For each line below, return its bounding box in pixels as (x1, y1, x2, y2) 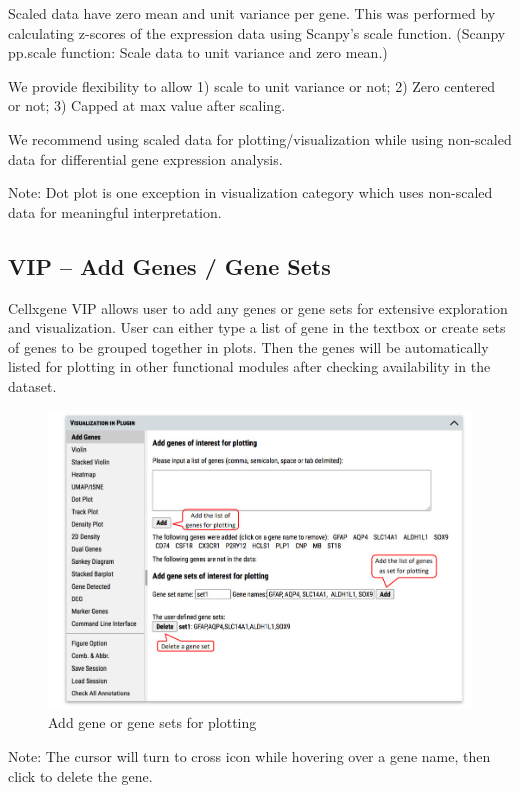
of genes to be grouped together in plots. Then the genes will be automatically (8, 336, 489, 357)
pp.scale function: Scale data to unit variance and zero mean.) (8, 42, 388, 63)
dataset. (8, 375, 57, 396)
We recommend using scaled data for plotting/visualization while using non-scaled (8, 128, 512, 149)
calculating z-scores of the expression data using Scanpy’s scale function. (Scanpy (8, 22, 506, 43)
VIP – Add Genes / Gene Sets (8, 250, 331, 281)
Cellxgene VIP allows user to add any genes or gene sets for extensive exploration (8, 297, 508, 318)
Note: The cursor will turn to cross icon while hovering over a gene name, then (8, 745, 491, 766)
